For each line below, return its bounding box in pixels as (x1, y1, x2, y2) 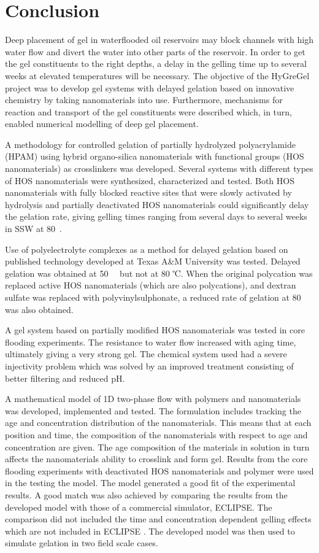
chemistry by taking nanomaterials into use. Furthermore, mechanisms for (5, 93, 283, 106)
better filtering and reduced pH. (5, 371, 125, 384)
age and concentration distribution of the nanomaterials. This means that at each (5, 416, 312, 429)
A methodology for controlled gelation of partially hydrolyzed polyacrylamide (5, 137, 296, 150)
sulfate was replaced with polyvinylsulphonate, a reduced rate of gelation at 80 (5, 291, 301, 303)
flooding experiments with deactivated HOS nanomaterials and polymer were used (5, 464, 314, 477)
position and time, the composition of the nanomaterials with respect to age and (5, 428, 308, 441)
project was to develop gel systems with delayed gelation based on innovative (5, 81, 294, 94)
